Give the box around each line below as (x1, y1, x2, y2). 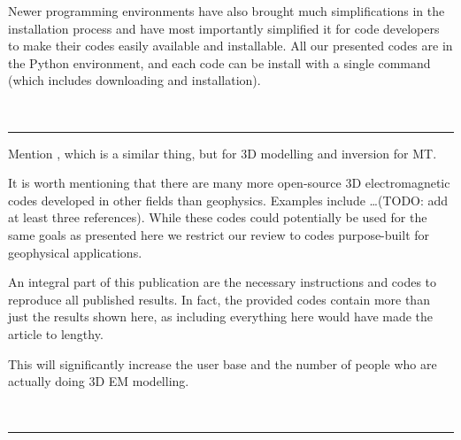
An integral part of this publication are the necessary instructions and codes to (8, 273, 437, 291)
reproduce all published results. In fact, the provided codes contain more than (8, 289, 430, 308)
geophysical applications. (8, 243, 142, 261)
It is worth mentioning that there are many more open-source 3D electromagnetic (8, 174, 450, 192)
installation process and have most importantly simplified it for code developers (8, 19, 440, 37)
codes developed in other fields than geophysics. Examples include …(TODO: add (8, 190, 449, 209)
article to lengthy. (8, 324, 104, 343)
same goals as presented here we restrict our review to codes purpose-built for (8, 225, 430, 243)
